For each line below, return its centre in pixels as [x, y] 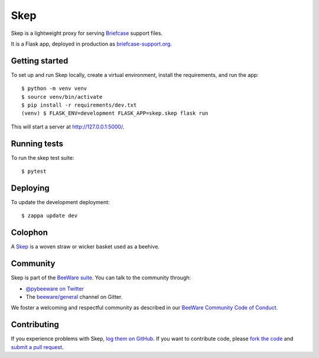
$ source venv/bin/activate [62, 97]
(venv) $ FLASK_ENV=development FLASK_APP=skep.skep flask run [115, 113]
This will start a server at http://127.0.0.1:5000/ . [68, 127]
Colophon [30, 233]
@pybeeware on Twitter [55, 288]
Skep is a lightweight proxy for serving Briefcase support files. [87, 33]
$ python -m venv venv [54, 88]
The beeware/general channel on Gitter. [74, 296]
